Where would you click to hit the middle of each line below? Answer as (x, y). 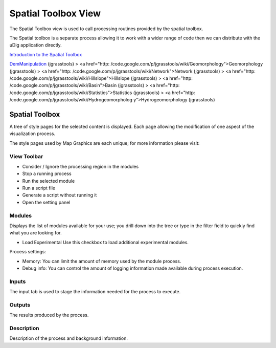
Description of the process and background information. (68, 338)
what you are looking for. (36, 233)
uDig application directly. (36, 45)
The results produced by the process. (49, 315)
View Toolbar (26, 156)
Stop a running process (47, 173)
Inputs (18, 281)
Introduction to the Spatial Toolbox (46, 54)
